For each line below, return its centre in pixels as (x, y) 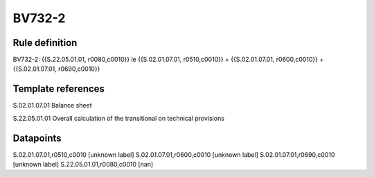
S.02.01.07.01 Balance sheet (52, 106)
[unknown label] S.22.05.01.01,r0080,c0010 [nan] (83, 165)
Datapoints (37, 138)
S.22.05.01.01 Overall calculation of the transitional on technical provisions (119, 118)
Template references (59, 89)
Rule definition (45, 43)
